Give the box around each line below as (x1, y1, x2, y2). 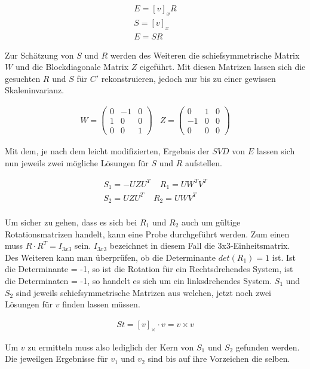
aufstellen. (185, 156, 222, 169)
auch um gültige (181, 216, 241, 228)
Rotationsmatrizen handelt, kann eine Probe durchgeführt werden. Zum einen (5, 227, 290, 240)
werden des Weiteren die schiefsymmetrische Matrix (110, 48, 300, 61)
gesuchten (5, 72, 41, 84)
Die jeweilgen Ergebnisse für (5, 352, 108, 365)
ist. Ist (272, 251, 296, 263)
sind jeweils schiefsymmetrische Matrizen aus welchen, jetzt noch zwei (16, 286, 272, 298)
